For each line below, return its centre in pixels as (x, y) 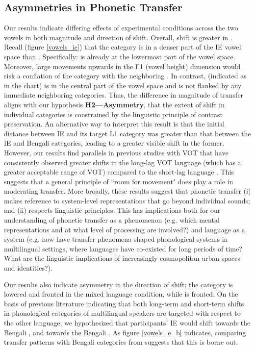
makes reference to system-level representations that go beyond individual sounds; (127, 200)
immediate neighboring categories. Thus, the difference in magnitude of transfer (124, 95)
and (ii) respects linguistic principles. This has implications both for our (112, 210)
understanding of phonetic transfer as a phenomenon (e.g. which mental (112, 220)
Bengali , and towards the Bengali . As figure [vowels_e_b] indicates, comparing (125, 332)
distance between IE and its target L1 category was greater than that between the (127, 133)
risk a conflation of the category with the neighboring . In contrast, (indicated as (125, 76)
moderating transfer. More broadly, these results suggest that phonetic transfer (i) (127, 191)
